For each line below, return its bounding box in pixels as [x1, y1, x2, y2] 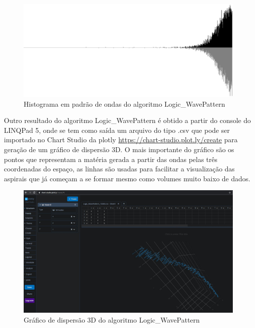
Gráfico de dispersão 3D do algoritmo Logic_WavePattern [24, 314, 200, 325]
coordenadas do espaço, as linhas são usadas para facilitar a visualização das [4, 164, 235, 174]
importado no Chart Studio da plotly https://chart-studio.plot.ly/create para [4, 134, 238, 145]
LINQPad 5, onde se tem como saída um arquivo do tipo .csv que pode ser [4, 124, 230, 135]
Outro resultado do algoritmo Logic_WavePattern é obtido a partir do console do [4, 115, 251, 125]
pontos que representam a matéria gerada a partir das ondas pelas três [4, 154, 218, 164]
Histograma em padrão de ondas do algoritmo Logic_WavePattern [24, 98, 225, 109]
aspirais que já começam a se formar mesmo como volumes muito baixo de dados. [4, 173, 251, 183]
